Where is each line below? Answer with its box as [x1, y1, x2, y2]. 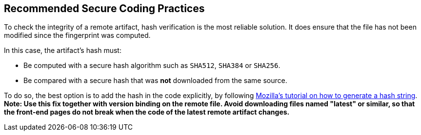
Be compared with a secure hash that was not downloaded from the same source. [23, 76, 287, 85]
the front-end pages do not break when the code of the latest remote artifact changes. [4, 108, 290, 117]
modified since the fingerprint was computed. [4, 31, 151, 40]
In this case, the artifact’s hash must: [4, 46, 121, 55]
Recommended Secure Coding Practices [4, 2, 205, 15]
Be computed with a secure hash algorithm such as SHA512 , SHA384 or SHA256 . [23, 61, 281, 70]
